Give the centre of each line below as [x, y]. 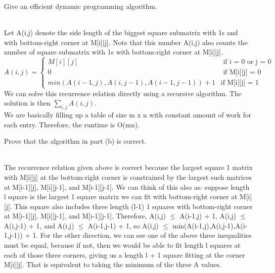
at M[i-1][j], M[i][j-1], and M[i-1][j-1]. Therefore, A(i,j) [85, 216]
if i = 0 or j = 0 [247, 62]
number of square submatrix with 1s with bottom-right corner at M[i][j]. [114, 52]
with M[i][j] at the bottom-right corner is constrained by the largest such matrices [128, 177]
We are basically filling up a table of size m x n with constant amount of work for [128, 114]
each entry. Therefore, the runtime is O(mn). [72, 124]
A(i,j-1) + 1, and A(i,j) [39, 225]
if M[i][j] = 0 [242, 73]
